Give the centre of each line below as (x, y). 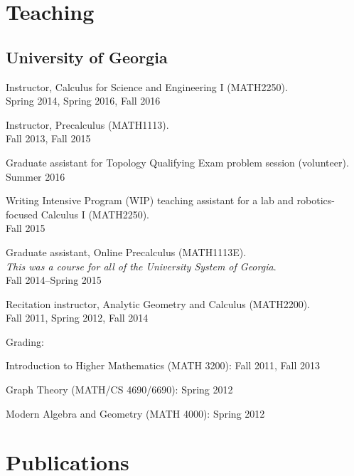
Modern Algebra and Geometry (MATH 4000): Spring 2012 (135, 413)
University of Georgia (87, 57)
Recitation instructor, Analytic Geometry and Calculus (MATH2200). (158, 303)
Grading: (25, 341)
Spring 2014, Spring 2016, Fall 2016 (83, 101)
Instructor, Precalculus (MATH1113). (87, 124)
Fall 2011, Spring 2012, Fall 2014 (77, 318)
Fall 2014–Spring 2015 (54, 280)
